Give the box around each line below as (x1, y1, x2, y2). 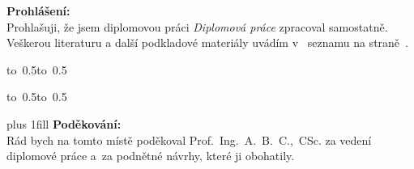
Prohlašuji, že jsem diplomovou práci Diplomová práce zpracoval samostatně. (6, 18, 388, 35)
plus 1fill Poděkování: (6, 115, 122, 132)
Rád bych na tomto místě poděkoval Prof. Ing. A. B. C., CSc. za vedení (6, 131, 372, 148)
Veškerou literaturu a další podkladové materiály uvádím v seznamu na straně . (6, 34, 408, 51)
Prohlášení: (6, 2, 70, 19)
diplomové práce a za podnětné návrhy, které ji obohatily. (6, 147, 295, 164)
